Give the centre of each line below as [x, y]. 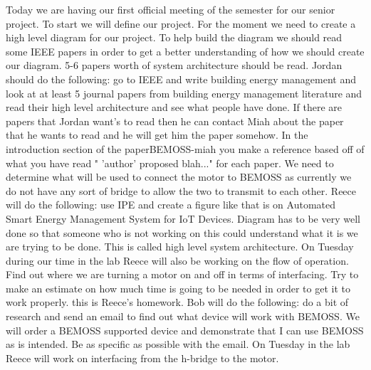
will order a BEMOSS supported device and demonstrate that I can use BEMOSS [185, 330]
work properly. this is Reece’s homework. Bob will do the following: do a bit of [177, 302]
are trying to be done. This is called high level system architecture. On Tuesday [180, 247]
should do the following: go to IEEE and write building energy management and [181, 79]
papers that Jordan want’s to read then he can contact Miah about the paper [175, 121]
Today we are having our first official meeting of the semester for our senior [171, 9]
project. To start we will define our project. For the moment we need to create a [181, 23]
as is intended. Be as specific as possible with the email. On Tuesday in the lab [178, 344]
